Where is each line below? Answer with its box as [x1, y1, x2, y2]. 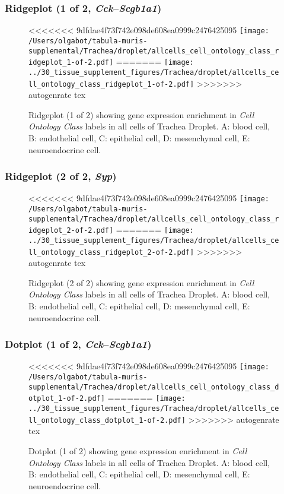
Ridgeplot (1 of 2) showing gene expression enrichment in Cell [28, 108, 254, 121]
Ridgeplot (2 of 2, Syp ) [5, 169, 117, 183]
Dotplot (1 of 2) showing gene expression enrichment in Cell [28, 445, 247, 457]
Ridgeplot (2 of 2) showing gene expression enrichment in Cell [28, 276, 254, 289]
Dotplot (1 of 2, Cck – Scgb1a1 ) [5, 337, 152, 351]
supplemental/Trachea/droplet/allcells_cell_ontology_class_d [28, 382, 279, 391]
